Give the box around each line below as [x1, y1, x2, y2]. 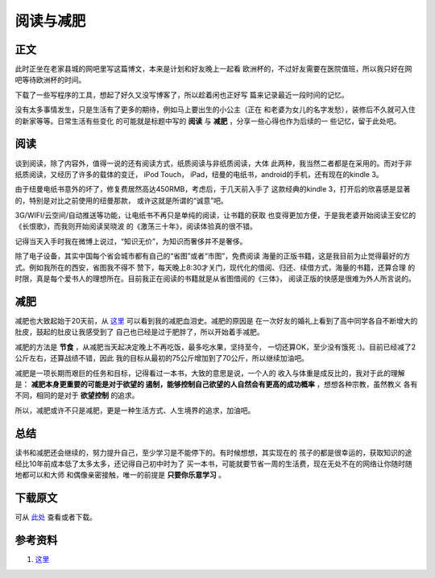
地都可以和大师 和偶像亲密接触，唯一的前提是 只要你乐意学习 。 [14, 470, 226, 480]
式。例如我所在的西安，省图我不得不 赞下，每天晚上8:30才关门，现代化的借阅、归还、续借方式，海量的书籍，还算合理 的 [14, 262, 416, 272]
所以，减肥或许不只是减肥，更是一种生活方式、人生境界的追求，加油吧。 [14, 405, 255, 415]
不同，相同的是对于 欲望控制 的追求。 [14, 390, 139, 400]
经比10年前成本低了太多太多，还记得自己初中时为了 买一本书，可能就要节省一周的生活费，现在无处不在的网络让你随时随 [14, 459, 412, 469]
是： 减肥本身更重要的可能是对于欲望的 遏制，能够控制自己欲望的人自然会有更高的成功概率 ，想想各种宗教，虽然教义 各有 [14, 379, 418, 389]
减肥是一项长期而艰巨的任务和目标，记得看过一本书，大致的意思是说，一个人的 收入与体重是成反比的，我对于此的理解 [14, 368, 405, 378]
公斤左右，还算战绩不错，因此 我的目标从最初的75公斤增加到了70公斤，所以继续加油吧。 [14, 353, 309, 363]
